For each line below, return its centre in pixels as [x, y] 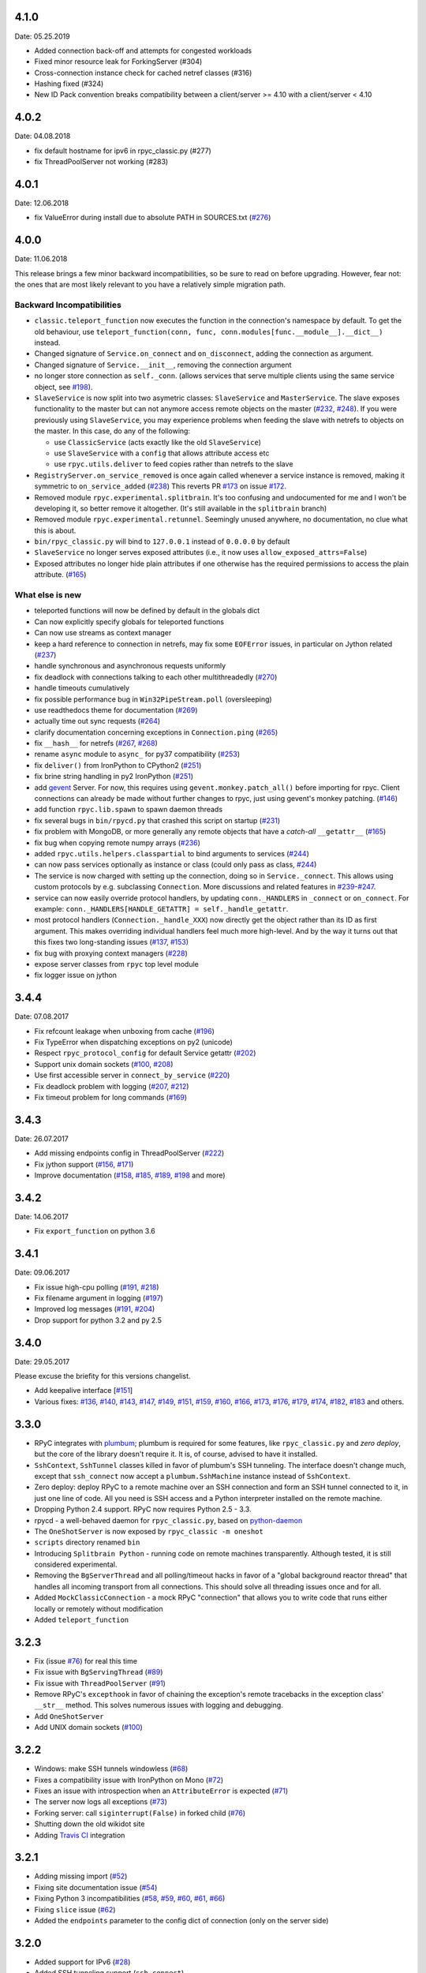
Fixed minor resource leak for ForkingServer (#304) [118, 62]
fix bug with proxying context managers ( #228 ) [111, 953]
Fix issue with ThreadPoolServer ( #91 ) [100, 1683]
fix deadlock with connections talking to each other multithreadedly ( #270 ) [156, 677]
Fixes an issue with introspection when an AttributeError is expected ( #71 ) [161, 1791]
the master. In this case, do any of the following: [112, 431]
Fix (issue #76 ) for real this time [86, 1660]
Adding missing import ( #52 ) [81, 1876]
